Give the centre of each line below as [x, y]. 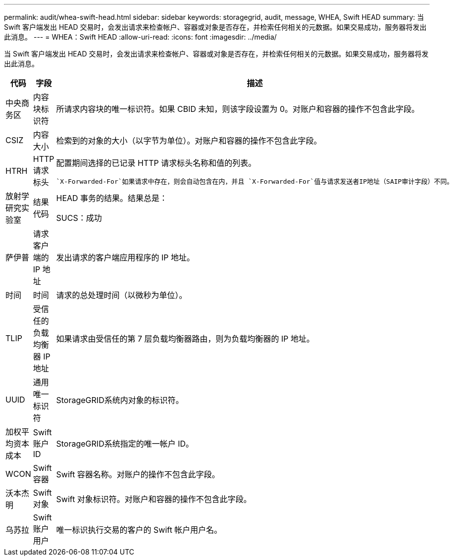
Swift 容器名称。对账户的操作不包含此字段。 [138, 474]
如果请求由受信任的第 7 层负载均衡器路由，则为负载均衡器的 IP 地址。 [185, 339]
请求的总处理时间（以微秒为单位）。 [122, 295]
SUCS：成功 [79, 218]
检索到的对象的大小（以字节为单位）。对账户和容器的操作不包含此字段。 [189, 141]
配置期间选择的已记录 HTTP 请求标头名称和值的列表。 [156, 163]
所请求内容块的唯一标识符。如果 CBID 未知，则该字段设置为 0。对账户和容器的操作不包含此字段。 [238, 109]
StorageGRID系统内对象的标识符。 [120, 400]
